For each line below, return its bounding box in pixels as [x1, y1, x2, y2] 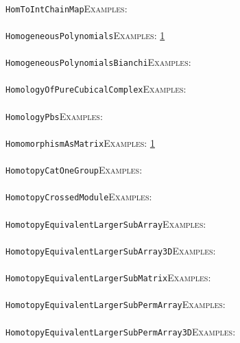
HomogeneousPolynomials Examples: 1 [5, 27, 165, 42]
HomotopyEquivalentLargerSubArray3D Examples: [5, 243, 216, 257]
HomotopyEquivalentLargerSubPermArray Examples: [5, 297, 226, 311]
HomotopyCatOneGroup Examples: [5, 163, 143, 177]
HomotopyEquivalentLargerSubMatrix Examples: [5, 270, 211, 285]
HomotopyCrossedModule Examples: [5, 189, 152, 204]
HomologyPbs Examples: [5, 108, 103, 123]
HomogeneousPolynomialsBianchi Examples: [5, 55, 191, 69]
